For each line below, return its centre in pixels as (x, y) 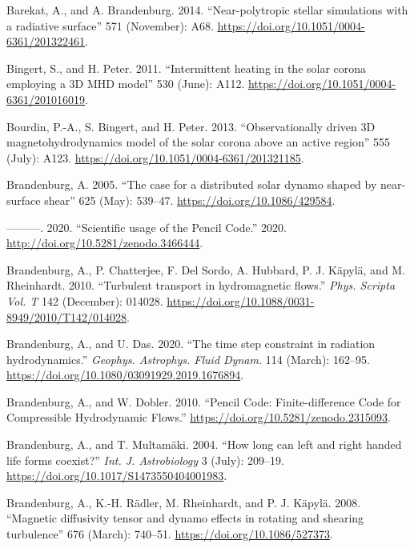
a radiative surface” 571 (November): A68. (110, 25)
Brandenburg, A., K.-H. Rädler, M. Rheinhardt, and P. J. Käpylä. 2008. (184, 502)
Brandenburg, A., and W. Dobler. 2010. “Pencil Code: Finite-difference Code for (204, 401)
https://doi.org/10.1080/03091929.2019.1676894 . (125, 375)
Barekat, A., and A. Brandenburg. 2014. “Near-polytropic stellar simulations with (207, 10)
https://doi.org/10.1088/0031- (241, 300)
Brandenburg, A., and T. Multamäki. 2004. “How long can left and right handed (204, 444)
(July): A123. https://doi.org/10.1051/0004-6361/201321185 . (155, 157)
